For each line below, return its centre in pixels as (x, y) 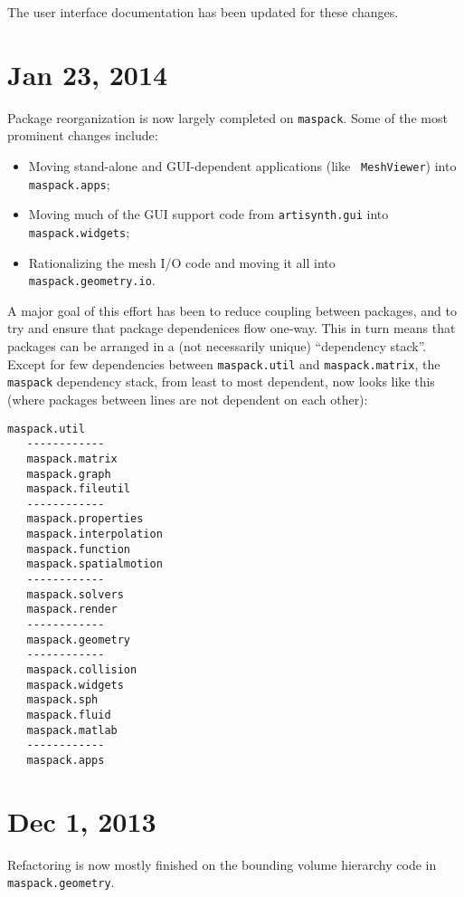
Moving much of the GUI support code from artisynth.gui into (208, 214)
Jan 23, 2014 (88, 74)
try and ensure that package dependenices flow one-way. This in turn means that (232, 328)
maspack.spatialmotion (95, 564)
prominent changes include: (83, 135)
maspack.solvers (75, 594)
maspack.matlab (72, 730)
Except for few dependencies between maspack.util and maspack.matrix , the (224, 363)
